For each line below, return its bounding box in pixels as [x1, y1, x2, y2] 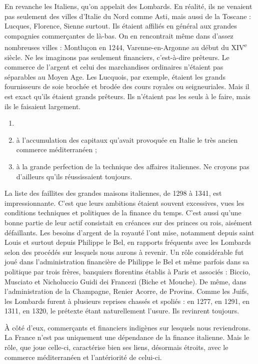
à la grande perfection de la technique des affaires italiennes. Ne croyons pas [16, 161, 249, 171]
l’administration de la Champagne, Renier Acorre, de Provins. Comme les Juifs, [4, 286, 249, 296]
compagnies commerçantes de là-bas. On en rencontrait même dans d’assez [4, 30, 233, 41]
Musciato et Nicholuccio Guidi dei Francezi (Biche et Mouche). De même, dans [4, 276, 246, 286]
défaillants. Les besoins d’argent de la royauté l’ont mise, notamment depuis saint [4, 227, 254, 237]
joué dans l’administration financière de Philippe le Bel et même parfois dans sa [4, 256, 249, 267]
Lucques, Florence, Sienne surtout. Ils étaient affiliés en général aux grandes [4, 21, 237, 31]
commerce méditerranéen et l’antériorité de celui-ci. [4, 351, 162, 362]
